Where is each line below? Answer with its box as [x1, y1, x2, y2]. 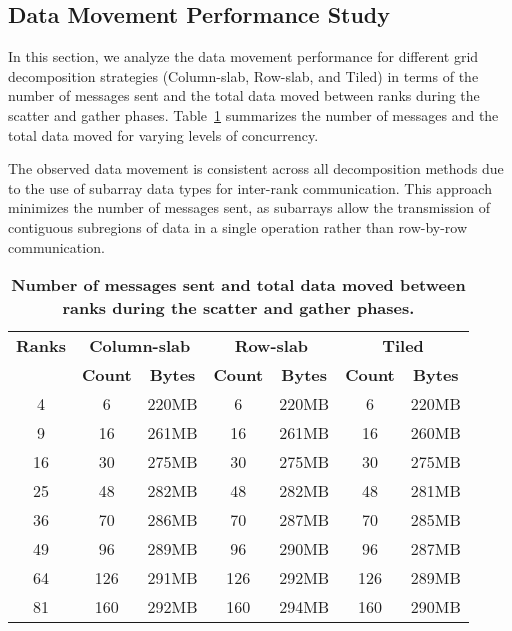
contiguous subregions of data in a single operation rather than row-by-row [8, 216, 468, 237]
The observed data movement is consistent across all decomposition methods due [8, 158, 504, 179]
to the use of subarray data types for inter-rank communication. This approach [8, 177, 492, 198]
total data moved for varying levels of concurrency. [8, 124, 319, 145]
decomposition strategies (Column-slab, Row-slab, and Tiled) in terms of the [8, 65, 479, 86]
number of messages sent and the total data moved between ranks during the [8, 85, 480, 106]
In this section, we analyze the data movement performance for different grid [8, 46, 479, 67]
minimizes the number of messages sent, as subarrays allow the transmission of [8, 197, 490, 218]
